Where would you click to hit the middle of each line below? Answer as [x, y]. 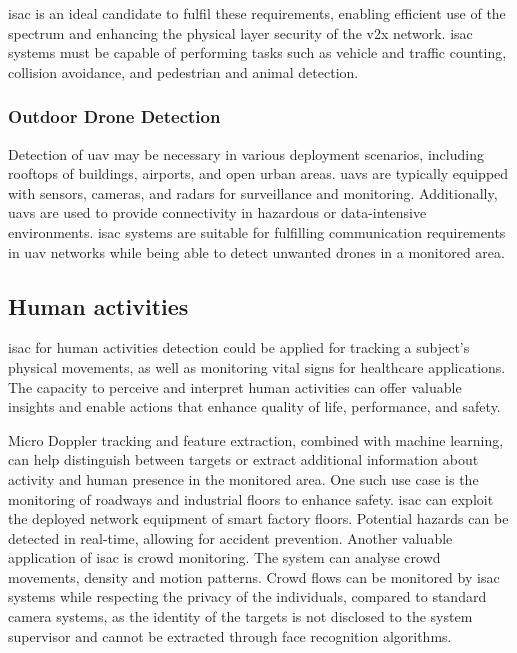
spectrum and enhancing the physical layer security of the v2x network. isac [240, 32]
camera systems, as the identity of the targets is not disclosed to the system [240, 616]
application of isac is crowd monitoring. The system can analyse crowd [224, 557]
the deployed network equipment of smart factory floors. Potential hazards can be [258, 518]
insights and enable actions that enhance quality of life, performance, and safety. [254, 406]
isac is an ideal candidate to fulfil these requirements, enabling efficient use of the [257, 13]
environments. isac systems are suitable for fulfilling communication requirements [257, 231]
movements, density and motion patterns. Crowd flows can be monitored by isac [254, 576]
